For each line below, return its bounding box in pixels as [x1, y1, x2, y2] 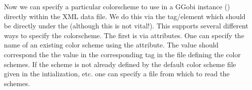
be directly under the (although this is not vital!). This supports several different [4, 21, 249, 31]
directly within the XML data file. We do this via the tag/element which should [4, 11, 246, 21]
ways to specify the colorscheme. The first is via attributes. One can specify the [4, 30, 245, 40]
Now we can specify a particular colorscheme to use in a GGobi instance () [4, 1, 230, 11]
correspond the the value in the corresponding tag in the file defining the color [4, 49, 241, 59]
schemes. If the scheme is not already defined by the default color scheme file [4, 59, 236, 69]
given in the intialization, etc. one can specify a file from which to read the [4, 68, 230, 79]
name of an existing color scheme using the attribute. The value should [4, 40, 219, 50]
